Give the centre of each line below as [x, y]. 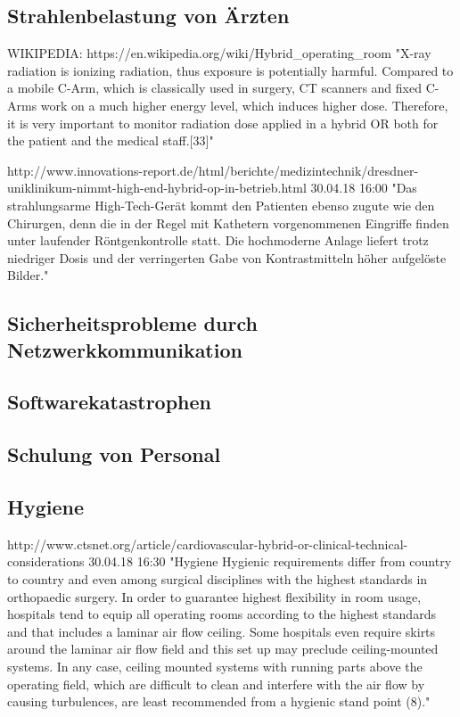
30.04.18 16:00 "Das [364, 188]
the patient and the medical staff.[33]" [111, 140]
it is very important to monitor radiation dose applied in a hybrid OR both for [223, 123]
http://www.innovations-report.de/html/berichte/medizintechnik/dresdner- [213, 170]
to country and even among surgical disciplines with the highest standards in [218, 579]
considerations [46, 561]
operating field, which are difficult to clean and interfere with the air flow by [216, 684]
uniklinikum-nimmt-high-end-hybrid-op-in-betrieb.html [157, 188]
